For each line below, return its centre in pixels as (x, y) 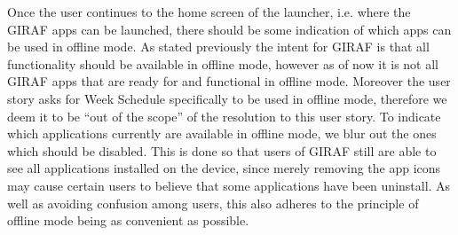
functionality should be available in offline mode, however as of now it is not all (223, 63)
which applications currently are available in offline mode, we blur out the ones (222, 133)
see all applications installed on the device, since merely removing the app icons (224, 168)
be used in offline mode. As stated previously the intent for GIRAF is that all (218, 47)
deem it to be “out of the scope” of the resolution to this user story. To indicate (224, 116)
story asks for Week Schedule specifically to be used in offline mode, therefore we (227, 98)
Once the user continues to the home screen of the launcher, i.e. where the (209, 12)
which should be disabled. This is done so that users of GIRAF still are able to (222, 150)
